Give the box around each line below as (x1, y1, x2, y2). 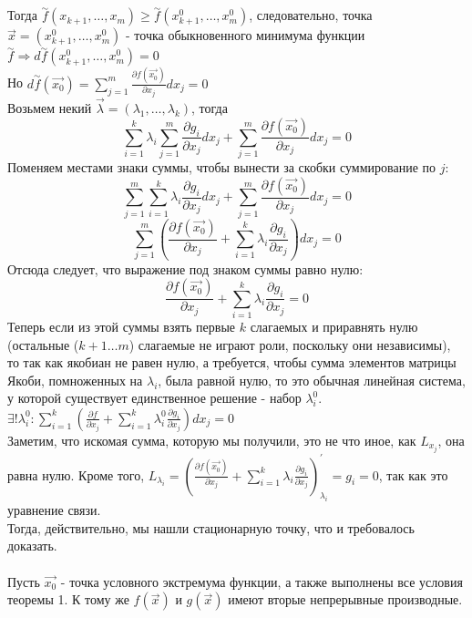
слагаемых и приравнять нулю (250, 316, 418, 335)
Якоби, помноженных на (7, 370, 143, 389)
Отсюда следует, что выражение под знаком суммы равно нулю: (7, 259, 364, 278)
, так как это (378, 465, 448, 484)
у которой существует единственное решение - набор (7, 388, 302, 407)
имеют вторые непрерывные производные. (228, 590, 463, 609)
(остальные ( (7, 335, 79, 354)
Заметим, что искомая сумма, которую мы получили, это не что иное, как (7, 430, 416, 449)
